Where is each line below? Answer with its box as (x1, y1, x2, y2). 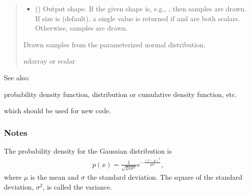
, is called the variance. (42, 182, 112, 192)
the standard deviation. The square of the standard (87, 172, 243, 182)
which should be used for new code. (4, 105, 111, 116)
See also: (4, 72, 30, 82)
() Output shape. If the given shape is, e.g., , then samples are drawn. (35, 3, 247, 13)
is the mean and (30, 172, 79, 182)
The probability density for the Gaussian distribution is (4, 145, 172, 156)
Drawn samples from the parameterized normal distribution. (23, 39, 206, 49)
